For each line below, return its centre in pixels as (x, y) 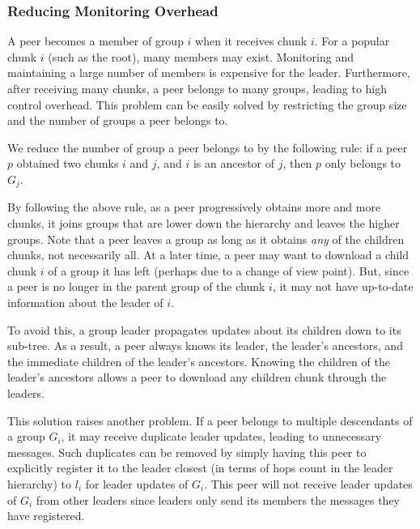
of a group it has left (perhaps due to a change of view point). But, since (229, 270)
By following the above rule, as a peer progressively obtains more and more (194, 207)
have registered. (46, 516)
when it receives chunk (251, 41)
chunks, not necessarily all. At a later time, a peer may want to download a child (208, 255)
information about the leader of (85, 302)
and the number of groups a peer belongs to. (118, 120)
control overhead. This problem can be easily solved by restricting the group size (207, 104)
